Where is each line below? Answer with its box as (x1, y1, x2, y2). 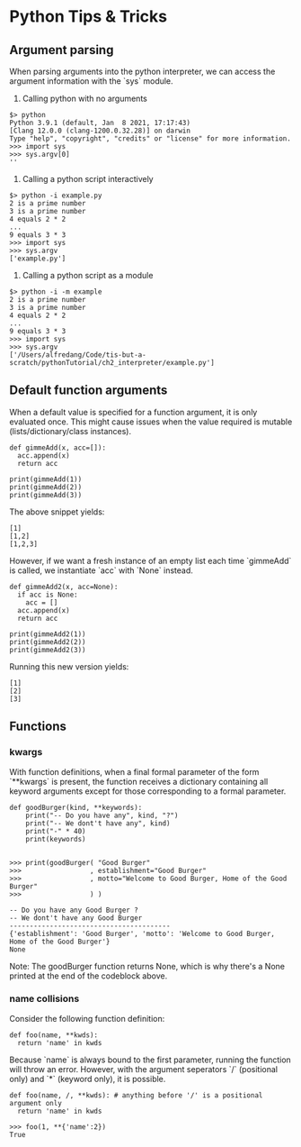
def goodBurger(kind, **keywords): (9, 803, 143, 812)
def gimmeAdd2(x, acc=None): (9, 582, 119, 591)
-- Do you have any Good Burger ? (9, 906, 139, 915)
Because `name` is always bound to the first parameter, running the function (9, 1054, 292, 1065)
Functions (9, 719, 67, 734)
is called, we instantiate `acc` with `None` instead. (9, 565, 193, 576)
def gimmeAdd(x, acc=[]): (9, 443, 106, 452)
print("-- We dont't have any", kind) (25, 818, 171, 828)
